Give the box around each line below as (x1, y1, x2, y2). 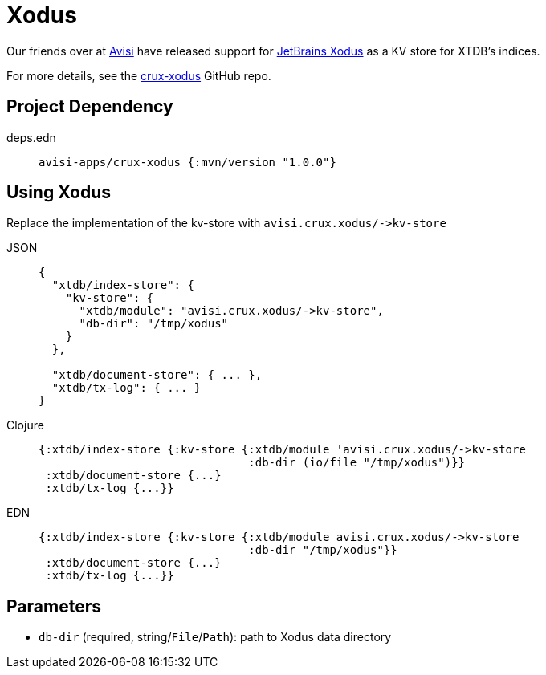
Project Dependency (6, 96, 173, 117)
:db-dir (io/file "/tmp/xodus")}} (248, 456, 466, 470)
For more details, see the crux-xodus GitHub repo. (6, 68, 271, 83)
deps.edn (6, 130, 56, 144)
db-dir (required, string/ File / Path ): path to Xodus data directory (39, 630, 392, 645)
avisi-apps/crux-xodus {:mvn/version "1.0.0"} (39, 155, 336, 169)
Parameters (6, 596, 101, 616)
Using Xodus (6, 182, 111, 203)
